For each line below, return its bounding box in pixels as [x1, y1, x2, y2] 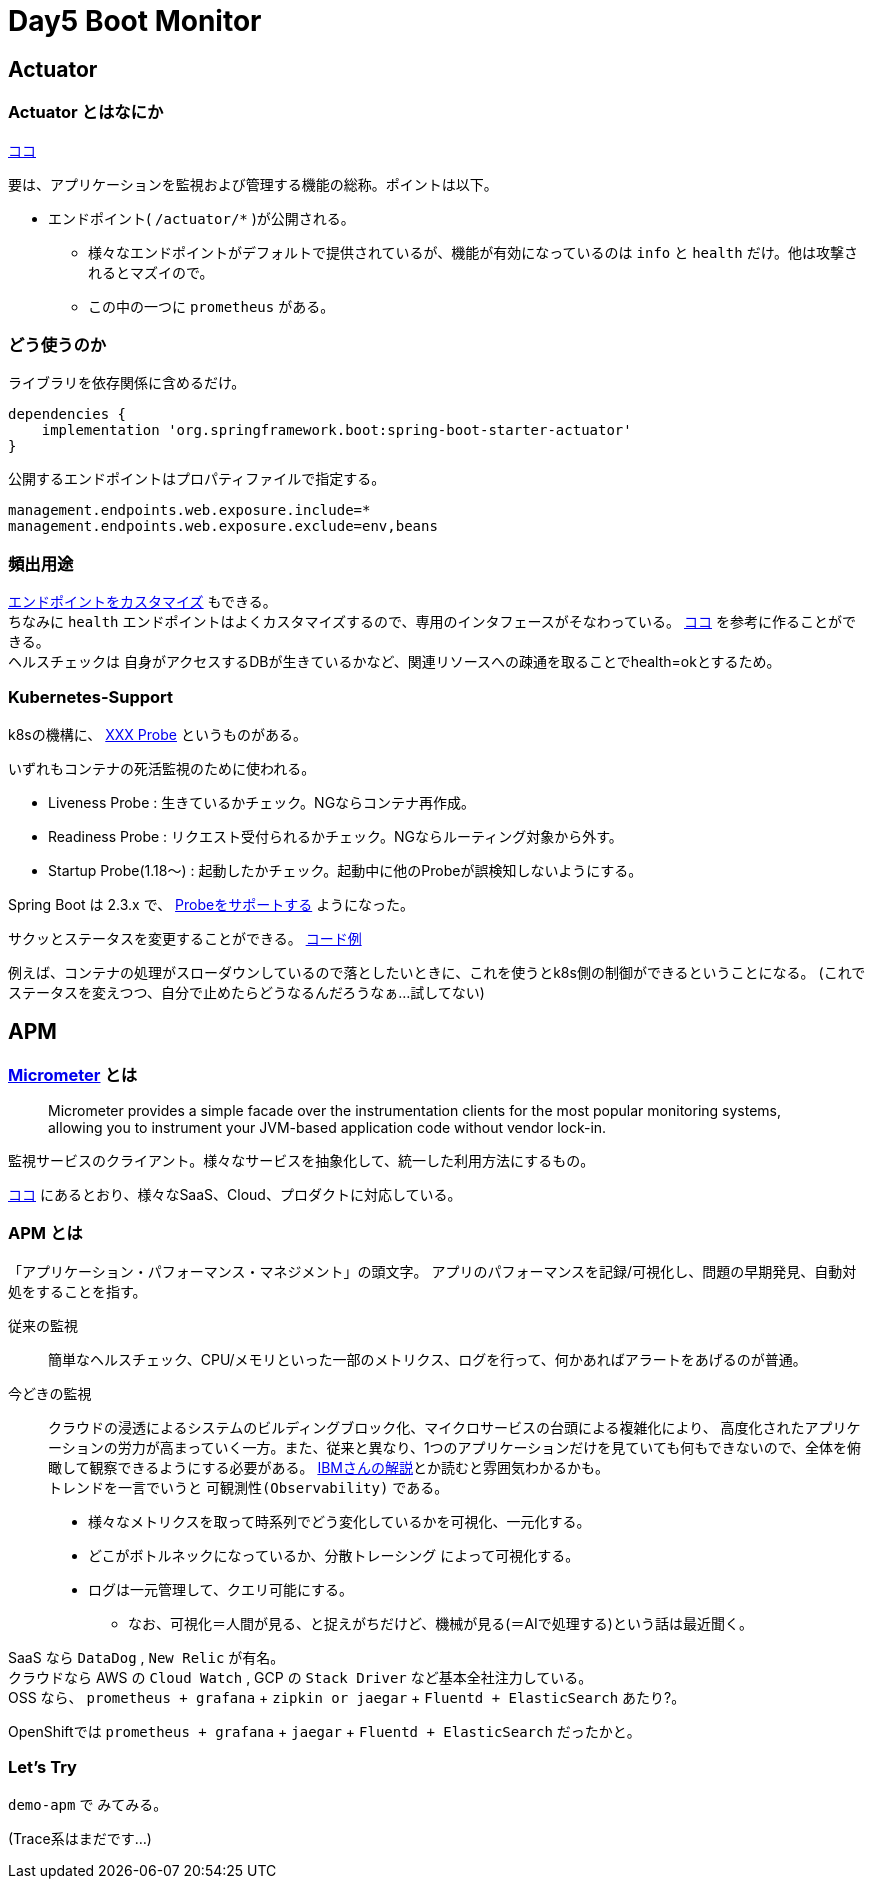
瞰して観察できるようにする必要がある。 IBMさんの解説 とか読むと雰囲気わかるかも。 [48, 1458, 609, 1476]
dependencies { [8, 406, 127, 423]
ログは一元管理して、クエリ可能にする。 [88, 1580, 354, 1598]
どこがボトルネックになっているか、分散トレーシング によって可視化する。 [88, 1546, 580, 1564]
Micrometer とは [8, 1064, 138, 1085]
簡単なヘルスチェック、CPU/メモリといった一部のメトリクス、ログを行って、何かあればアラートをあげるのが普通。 [48, 1350, 807, 1368]
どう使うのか [8, 334, 107, 355]
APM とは [8, 1223, 83, 1244]
